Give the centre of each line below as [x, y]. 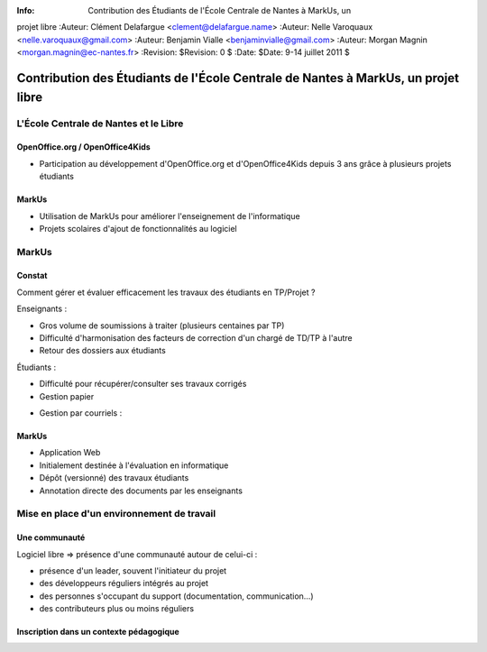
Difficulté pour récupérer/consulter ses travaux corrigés [143, 384]
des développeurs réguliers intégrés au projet [124, 583]
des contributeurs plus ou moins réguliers [116, 609]
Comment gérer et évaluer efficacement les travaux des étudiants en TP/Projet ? [166, 292]
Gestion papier [67, 396]
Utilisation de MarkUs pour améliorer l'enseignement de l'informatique [170, 216]
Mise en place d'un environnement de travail [116, 514]
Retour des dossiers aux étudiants [102, 351]
